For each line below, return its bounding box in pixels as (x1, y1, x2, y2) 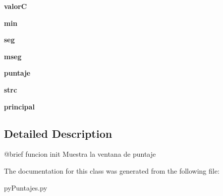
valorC (4, 1, 27, 11)
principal (4, 101, 35, 111)
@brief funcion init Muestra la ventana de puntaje (4, 149, 156, 159)
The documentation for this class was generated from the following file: (4, 165, 220, 176)
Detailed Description (4, 125, 112, 141)
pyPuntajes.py (4, 182, 48, 193)
